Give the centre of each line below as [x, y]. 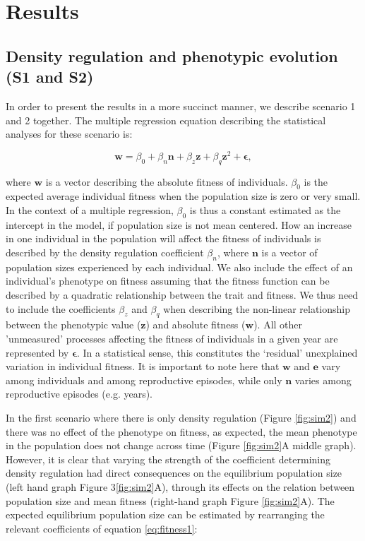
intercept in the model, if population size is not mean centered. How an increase [179, 224]
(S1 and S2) [50, 77]
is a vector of [289, 252]
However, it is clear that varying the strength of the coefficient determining [168, 459]
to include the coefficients [61, 308]
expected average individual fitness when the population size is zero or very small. [183, 196]
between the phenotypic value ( [73, 325]
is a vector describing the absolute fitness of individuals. [167, 181]
